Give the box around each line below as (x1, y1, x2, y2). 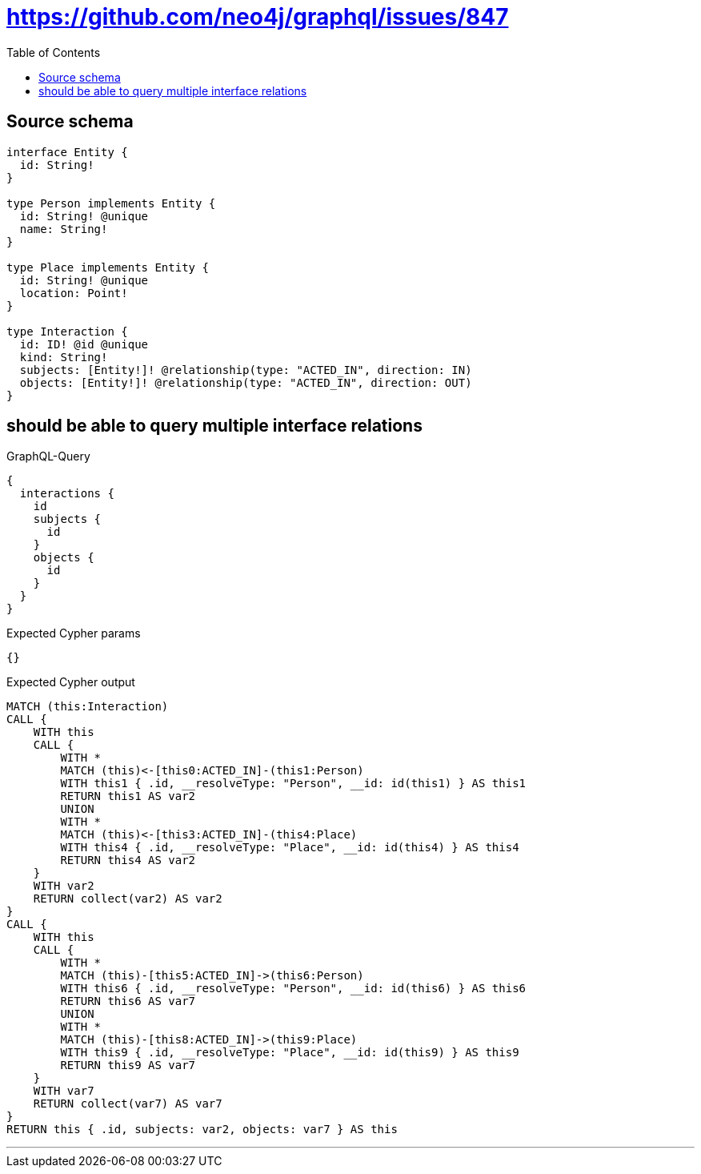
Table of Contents (6, 45, 101, 59)
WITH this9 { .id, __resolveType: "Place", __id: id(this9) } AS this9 (60, 1046, 519, 1059)
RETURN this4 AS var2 (60, 854, 196, 867)
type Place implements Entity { (6, 260, 209, 274)
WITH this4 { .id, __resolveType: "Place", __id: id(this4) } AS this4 (60, 841, 519, 854)
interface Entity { (6, 145, 128, 159)
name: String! (19, 222, 108, 235)
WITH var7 (33, 1084, 94, 1098)
